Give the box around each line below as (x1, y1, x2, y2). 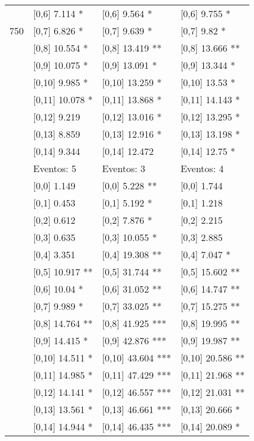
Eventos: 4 (180, 161, 224, 175)
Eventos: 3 (102, 161, 146, 175)
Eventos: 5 (33, 161, 76, 175)
